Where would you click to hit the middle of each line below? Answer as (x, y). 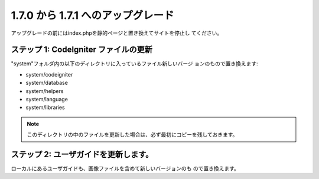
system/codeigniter (49, 74)
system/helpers (45, 91)
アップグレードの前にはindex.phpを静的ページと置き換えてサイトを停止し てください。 (117, 33)
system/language (47, 100)
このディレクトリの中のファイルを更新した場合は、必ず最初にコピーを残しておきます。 (132, 135)
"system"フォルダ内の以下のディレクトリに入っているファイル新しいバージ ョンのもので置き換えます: (134, 64)
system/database (47, 83)
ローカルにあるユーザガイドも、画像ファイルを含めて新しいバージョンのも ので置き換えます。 (125, 168)
